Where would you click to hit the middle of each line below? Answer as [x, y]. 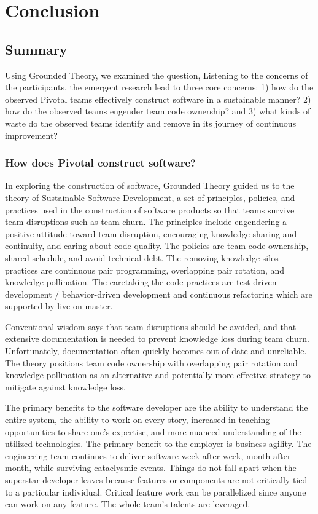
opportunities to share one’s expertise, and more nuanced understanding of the [153, 431]
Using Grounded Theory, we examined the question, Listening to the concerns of [157, 75]
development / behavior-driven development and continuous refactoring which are [159, 294]
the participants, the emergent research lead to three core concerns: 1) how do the [159, 87]
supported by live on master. [59, 306]
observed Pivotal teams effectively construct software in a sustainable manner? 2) [158, 99]
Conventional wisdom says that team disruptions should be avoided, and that [151, 326]
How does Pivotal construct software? [100, 163]
